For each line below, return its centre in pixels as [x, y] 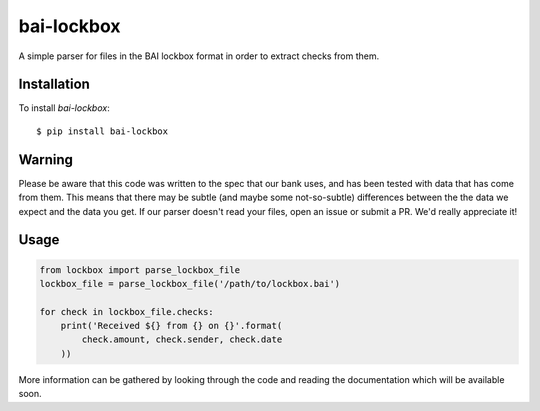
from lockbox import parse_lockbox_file [139, 269]
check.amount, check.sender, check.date [182, 339]
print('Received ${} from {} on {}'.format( [171, 326]
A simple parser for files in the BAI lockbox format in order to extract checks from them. [199, 56]
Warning [46, 159]
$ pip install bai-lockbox [102, 131]
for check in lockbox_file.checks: [126, 311]
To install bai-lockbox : [64, 108]
